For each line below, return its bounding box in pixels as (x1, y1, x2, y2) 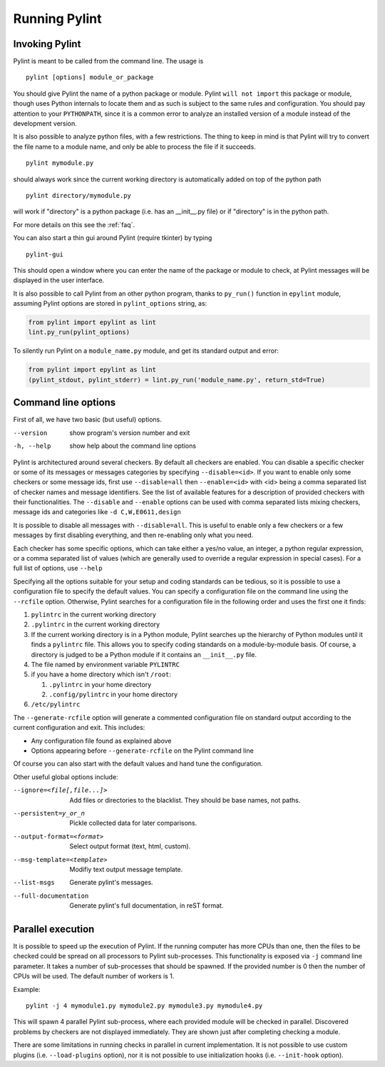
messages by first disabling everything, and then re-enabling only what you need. (13, 531, 254, 539)
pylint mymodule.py (26, 159, 94, 167)
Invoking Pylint (13, 38, 81, 50)
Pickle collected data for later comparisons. (69, 818, 197, 828)
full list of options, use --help (13, 564, 103, 573)
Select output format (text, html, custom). (69, 842, 191, 851)
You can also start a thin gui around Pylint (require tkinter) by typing (13, 234, 212, 242)
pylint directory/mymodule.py (26, 191, 132, 199)
